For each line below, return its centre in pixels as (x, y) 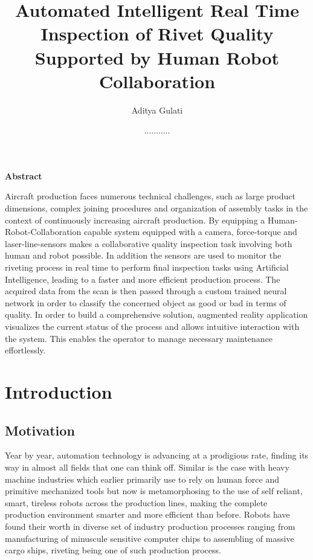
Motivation (40, 430)
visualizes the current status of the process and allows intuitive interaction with (152, 326)
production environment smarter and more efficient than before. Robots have (147, 514)
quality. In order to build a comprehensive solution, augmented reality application (156, 314)
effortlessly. (25, 350)
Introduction (59, 391)
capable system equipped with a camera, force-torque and (190, 232)
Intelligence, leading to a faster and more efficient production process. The (143, 279)
